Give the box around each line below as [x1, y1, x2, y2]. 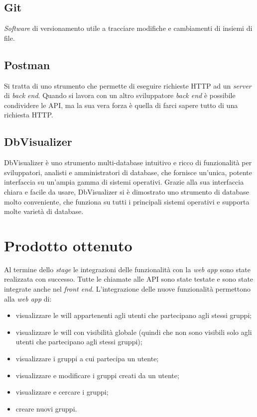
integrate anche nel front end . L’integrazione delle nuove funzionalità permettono [4, 284, 251, 294]
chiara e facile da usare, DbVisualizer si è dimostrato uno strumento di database [4, 186, 249, 197]
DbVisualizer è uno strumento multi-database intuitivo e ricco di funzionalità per [4, 157, 252, 168]
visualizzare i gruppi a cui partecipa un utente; [15, 353, 159, 364]
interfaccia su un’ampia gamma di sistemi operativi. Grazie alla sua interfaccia [4, 177, 244, 187]
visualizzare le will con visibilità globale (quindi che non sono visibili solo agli [15, 326, 252, 337]
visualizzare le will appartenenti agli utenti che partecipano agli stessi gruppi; [15, 310, 252, 320]
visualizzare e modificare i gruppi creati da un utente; [15, 370, 179, 380]
